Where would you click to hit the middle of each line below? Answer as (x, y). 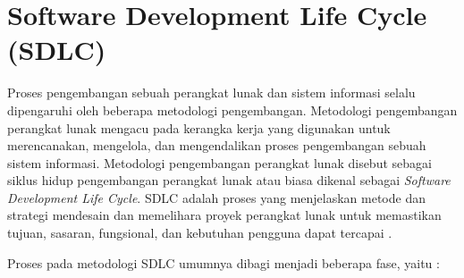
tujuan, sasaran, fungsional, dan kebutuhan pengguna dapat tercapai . (200, 233)
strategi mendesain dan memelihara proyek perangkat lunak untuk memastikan (224, 215)
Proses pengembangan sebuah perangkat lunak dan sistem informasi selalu (211, 93)
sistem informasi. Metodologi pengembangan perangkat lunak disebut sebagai (219, 162)
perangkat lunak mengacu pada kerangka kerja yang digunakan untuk (199, 127)
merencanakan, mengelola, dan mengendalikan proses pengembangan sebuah (217, 145)
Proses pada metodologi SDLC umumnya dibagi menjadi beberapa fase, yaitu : (224, 262)
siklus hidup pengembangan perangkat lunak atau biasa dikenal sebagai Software (229, 180)
